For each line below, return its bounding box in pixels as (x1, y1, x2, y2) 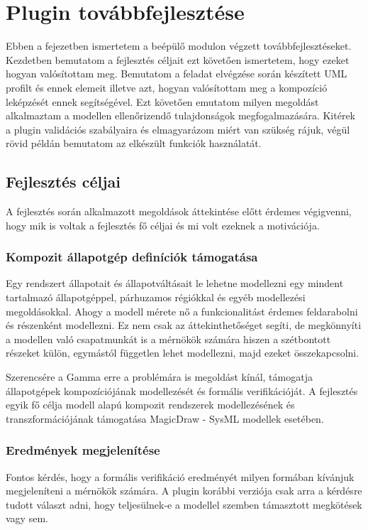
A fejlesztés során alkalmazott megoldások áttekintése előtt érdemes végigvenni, (6, 204, 352, 219)
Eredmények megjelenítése (6, 441, 160, 459)
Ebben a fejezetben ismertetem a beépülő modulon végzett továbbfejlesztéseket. (6, 38, 352, 53)
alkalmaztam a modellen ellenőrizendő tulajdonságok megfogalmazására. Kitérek (6, 108, 355, 123)
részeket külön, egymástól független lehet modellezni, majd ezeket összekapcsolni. (6, 345, 359, 360)
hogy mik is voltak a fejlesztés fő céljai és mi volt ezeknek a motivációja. (6, 217, 320, 232)
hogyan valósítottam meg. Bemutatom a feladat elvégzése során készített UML (6, 66, 347, 81)
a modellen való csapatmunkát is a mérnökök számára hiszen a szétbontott (6, 331, 331, 346)
